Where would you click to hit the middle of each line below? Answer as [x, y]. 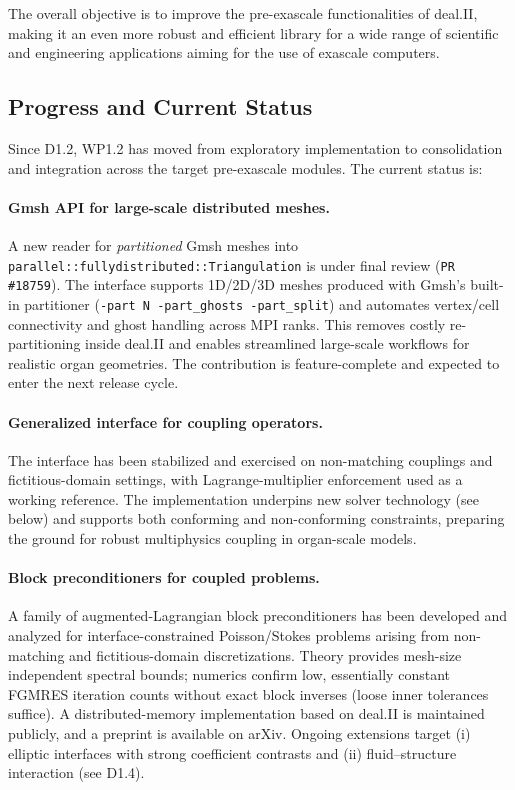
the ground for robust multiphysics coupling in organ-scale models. [212, 538]
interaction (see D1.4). [76, 772]
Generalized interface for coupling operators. [165, 421]
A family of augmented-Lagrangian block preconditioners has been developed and [258, 615]
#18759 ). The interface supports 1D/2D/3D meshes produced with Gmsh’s [237, 284]
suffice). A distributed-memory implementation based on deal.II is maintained [246, 713]
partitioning [44, 343]
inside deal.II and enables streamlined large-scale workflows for [277, 343]
